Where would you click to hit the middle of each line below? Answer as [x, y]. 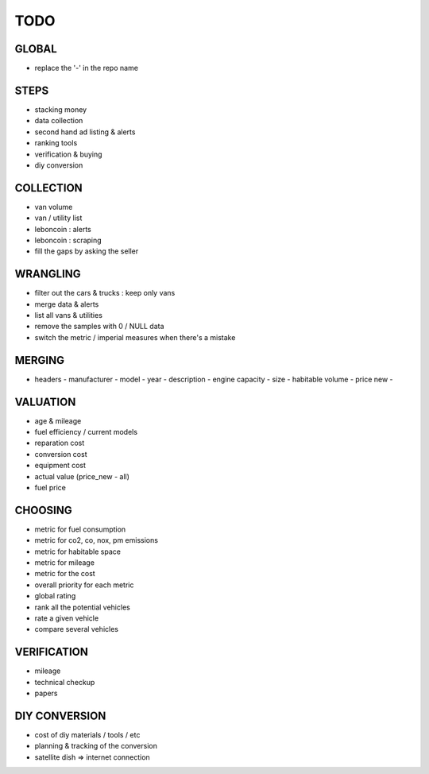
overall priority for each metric [84, 585]
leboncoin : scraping [68, 240]
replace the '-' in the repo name [87, 68]
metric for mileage [65, 563]
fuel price [50, 488]
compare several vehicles [77, 629]
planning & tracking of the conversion [96, 746]
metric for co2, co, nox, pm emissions [97, 540]
